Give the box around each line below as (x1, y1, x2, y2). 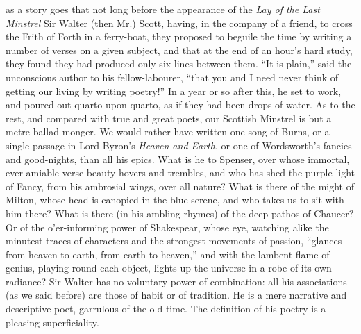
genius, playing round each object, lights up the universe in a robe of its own (6, 260, 332, 275)
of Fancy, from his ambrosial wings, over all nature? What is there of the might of (6, 178, 354, 193)
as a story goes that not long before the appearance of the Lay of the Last (6, 2, 320, 16)
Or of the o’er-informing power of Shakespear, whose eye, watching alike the (6, 219, 329, 234)
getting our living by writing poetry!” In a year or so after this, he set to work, (6, 83, 342, 98)
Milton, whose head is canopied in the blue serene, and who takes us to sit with (6, 192, 344, 207)
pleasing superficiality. (6, 315, 99, 329)
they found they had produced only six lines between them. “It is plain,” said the (6, 56, 352, 71)
